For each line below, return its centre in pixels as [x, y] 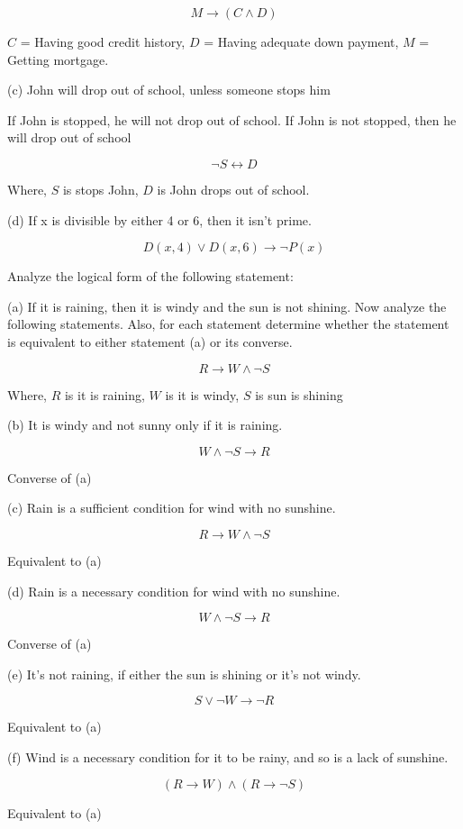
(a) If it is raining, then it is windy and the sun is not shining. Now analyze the [227, 306]
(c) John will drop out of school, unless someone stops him [169, 90]
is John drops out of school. [233, 189]
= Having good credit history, [103, 41]
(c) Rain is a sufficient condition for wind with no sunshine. [172, 508]
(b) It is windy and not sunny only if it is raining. [145, 425]
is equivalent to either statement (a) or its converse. [150, 341]
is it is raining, [104, 394]
